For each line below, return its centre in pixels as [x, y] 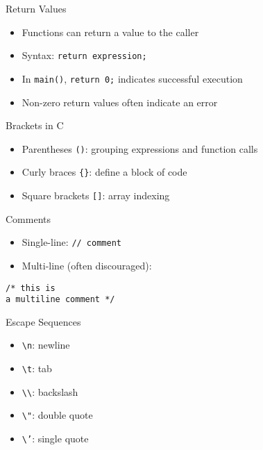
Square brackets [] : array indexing [96, 195]
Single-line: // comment [71, 242]
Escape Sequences [43, 321]
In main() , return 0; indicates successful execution [132, 78]
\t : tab [37, 368]
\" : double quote [57, 415]
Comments [28, 218]
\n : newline [46, 345]
